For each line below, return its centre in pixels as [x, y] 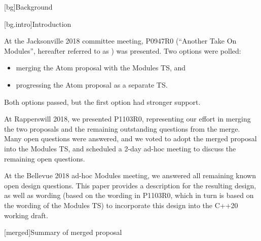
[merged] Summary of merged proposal [63, 232]
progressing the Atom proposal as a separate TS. [92, 84]
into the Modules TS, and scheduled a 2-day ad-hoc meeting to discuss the [120, 148]
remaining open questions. [45, 158]
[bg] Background [28, 7]
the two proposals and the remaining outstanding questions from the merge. [122, 128]
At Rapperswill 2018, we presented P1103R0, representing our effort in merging [127, 119]
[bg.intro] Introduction [38, 24]
